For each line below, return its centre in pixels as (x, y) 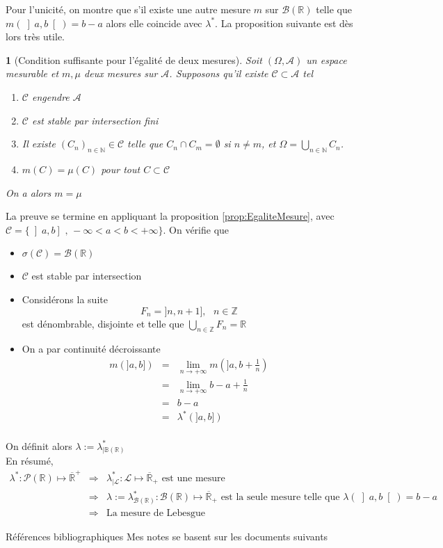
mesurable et (32, 73)
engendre (50, 96)
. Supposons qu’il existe (219, 73)
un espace (327, 59)
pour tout (121, 169)
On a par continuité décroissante (91, 349)
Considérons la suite (65, 299)
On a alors (29, 192)
